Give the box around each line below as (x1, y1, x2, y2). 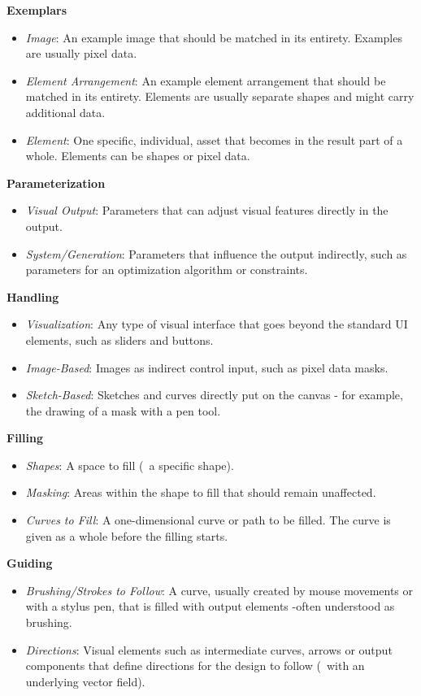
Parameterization (7, 174, 106, 191)
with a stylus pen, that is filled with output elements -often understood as (25, 598, 395, 615)
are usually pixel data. (25, 45, 137, 62)
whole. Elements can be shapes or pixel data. (25, 147, 250, 164)
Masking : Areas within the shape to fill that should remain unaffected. (25, 484, 376, 501)
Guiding (7, 555, 53, 572)
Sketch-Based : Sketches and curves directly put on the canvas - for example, (25, 386, 403, 403)
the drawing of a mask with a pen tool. (25, 402, 221, 419)
